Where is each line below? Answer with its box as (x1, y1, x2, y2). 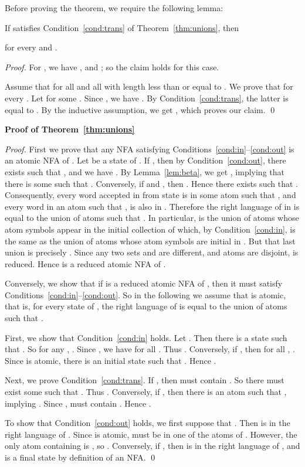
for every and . (5, 41, 57, 53)
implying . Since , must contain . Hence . (5, 397, 151, 409)
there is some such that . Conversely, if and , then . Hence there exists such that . (5, 177, 298, 189)
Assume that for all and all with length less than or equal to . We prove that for (5, 80, 293, 93)
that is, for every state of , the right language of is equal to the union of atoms (5, 300, 287, 312)
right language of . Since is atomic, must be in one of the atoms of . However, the (5, 428, 297, 440)
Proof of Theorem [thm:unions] (5, 123, 135, 135)
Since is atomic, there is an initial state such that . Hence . (5, 354, 216, 366)
